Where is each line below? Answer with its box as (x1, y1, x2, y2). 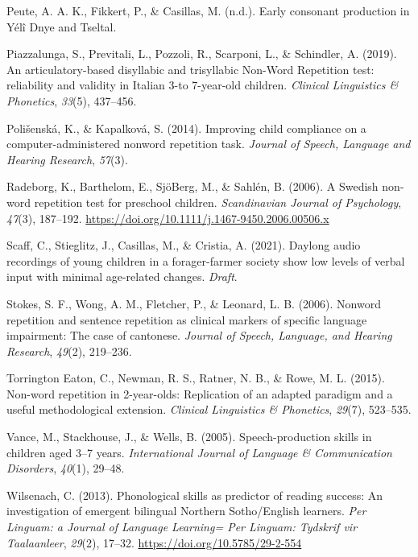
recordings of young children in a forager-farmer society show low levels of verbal (6, 252, 405, 269)
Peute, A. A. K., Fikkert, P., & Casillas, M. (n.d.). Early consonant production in (6, 2, 410, 19)
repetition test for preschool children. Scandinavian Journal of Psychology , (34, 193, 402, 210)
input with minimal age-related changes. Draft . (6, 268, 238, 285)
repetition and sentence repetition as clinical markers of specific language (6, 311, 367, 328)
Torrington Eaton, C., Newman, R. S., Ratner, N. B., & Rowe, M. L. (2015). (6, 369, 385, 386)
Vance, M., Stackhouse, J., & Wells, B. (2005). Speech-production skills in (6, 428, 372, 445)
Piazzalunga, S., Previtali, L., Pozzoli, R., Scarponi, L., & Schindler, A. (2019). (6, 45, 397, 62)
